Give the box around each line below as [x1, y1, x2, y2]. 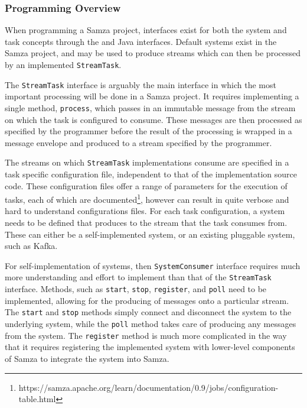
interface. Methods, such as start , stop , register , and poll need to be [5, 283, 267, 295]
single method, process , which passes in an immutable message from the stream [5, 101, 296, 114]
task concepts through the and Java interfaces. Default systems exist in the [5, 35, 277, 47]
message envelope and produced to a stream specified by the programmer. [5, 136, 272, 148]
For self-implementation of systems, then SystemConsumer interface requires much [5, 259, 301, 271]
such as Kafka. [5, 239, 58, 252]
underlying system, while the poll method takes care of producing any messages [5, 318, 296, 330]
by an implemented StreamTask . [5, 59, 122, 70]
